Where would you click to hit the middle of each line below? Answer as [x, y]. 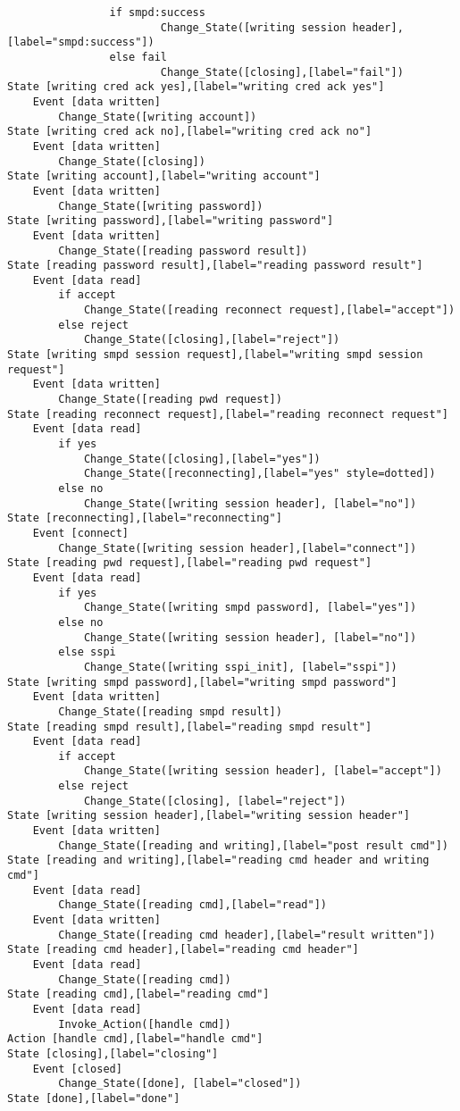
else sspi [87, 652]
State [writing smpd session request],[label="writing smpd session [215, 355]
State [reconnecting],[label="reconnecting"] [145, 518]
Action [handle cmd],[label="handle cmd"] [135, 1039]
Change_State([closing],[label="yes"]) [202, 459]
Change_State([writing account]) [158, 117]
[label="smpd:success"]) [81, 42]
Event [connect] [81, 533]
